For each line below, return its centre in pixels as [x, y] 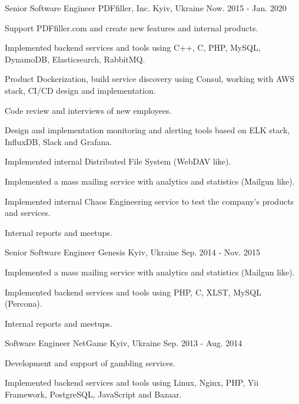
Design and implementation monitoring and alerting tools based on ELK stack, [147, 130]
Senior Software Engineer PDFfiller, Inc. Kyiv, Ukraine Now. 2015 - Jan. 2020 [146, 8]
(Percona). [24, 303]
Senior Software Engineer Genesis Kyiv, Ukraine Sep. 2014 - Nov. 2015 [132, 252]
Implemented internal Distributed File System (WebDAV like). [118, 161]
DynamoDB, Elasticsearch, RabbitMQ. [75, 59]
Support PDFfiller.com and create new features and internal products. [132, 27]
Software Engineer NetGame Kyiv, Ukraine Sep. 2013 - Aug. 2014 [124, 343]
